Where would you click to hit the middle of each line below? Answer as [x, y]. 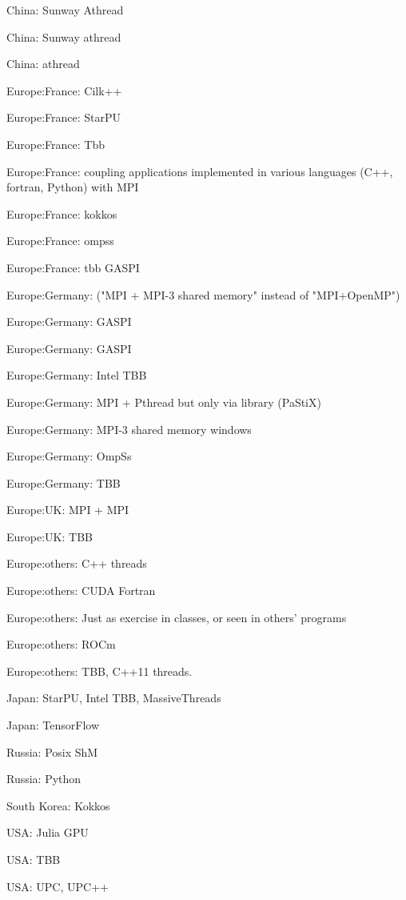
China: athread [43, 64]
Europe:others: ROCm [61, 644]
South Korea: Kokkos [58, 805]
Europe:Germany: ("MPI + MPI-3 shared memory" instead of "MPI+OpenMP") [203, 294]
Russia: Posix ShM [52, 751]
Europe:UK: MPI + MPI [68, 510]
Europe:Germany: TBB [64, 482]
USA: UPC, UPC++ [58, 886]
